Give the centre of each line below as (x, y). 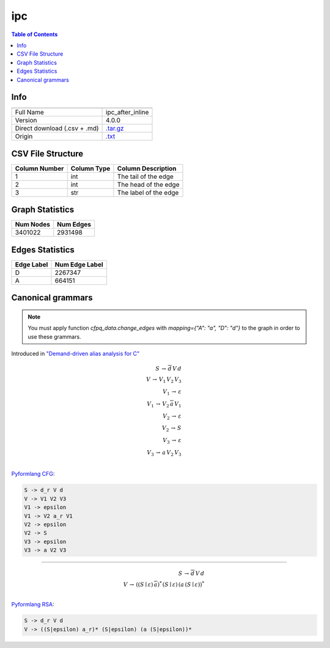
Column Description (147, 168)
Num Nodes (32, 225)
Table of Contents (35, 34)
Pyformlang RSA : (33, 605)
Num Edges (74, 225)
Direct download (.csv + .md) (57, 129)
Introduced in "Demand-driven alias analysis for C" (75, 354)
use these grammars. (55, 336)
